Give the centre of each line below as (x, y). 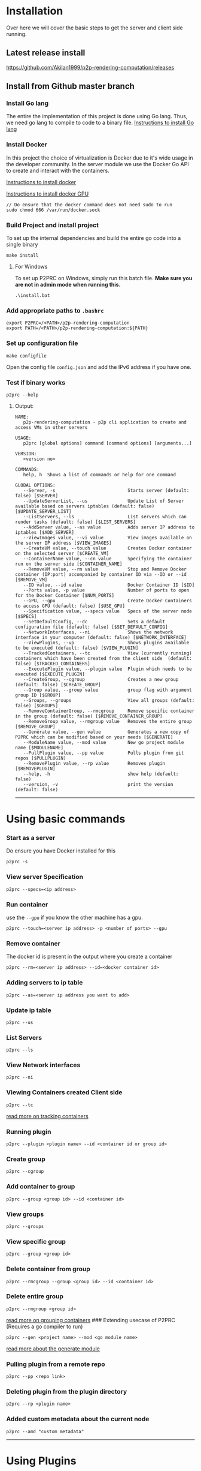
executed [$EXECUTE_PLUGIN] (50, 674)
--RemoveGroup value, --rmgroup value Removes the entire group (108, 721)
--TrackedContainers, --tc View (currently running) (108, 653)
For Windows (31, 267)
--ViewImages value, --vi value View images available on (108, 538)
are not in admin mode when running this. (68, 285)
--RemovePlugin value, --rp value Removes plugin (94, 763)
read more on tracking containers (47, 1116)
